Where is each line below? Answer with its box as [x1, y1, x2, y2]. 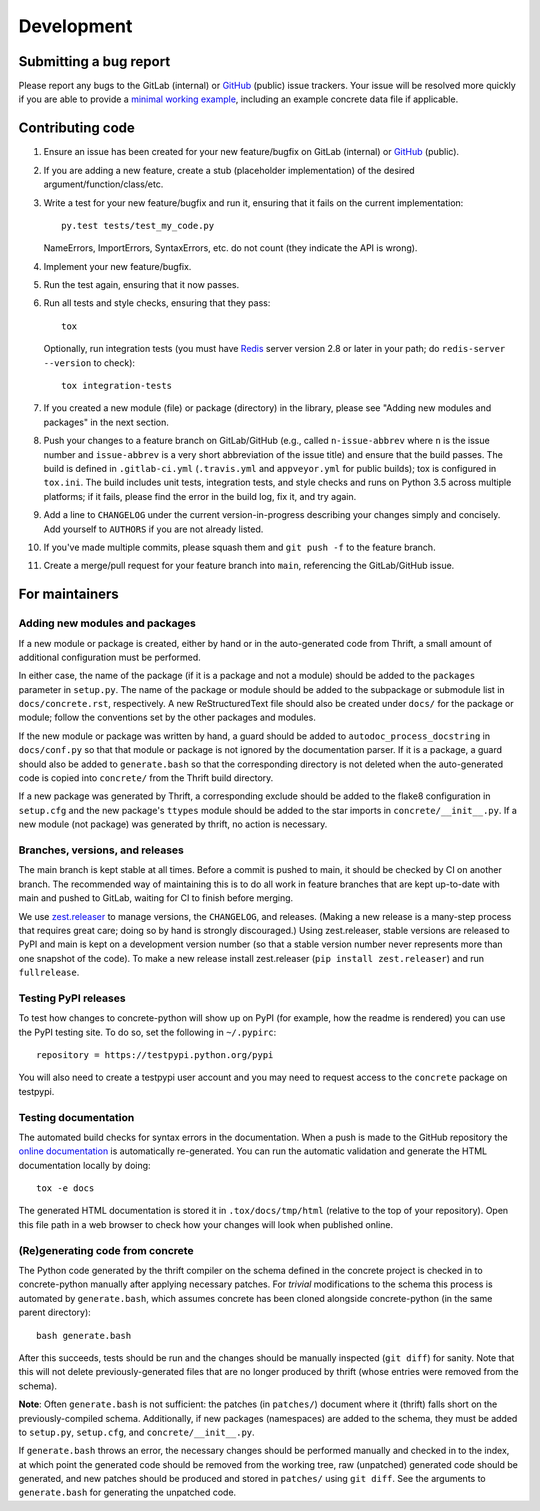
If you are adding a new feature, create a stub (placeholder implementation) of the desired [43, 164, 415, 176]
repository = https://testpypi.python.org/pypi [36, 1049, 274, 1060]
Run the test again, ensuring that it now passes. [43, 279, 240, 291]
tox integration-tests [61, 380, 173, 392]
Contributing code [18, 120, 135, 137]
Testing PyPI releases [18, 991, 126, 1005]
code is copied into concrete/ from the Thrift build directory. [18, 772, 274, 784]
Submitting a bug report [18, 53, 171, 70]
